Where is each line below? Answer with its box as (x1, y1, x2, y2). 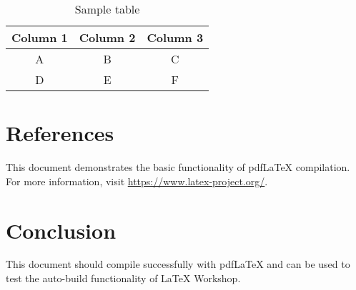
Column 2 (79, 29, 136, 46)
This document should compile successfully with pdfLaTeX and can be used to (6, 257, 350, 271)
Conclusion (6, 215, 117, 244)
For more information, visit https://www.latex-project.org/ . (6, 173, 268, 188)
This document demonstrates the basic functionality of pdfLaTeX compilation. (6, 160, 350, 175)
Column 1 (11, 29, 68, 46)
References (6, 118, 114, 147)
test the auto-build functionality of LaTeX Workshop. (6, 271, 241, 286)
